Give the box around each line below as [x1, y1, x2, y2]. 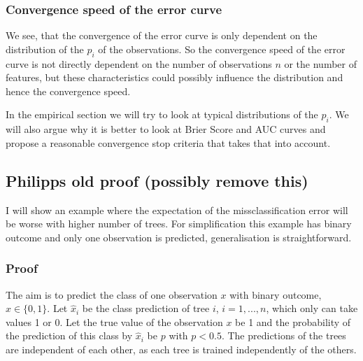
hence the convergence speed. [6, 83, 131, 98]
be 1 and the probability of [235, 314, 351, 329]
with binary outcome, [229, 287, 322, 302]
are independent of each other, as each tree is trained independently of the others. [6, 341, 357, 356]
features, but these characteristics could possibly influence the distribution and [6, 70, 343, 85]
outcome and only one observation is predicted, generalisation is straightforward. [6, 229, 352, 244]
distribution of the [6, 41, 84, 56]
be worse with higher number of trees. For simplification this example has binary [6, 216, 352, 231]
